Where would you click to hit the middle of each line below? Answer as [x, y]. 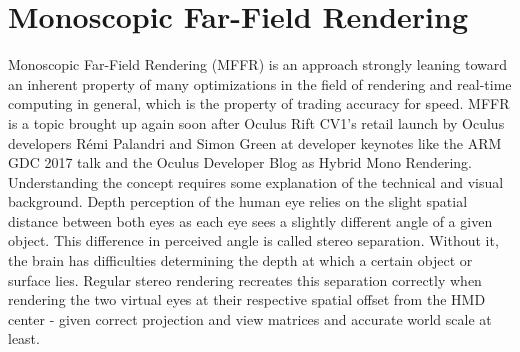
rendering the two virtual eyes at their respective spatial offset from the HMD [247, 299]
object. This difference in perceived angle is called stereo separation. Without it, [253, 240]
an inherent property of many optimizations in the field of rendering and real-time [260, 83]
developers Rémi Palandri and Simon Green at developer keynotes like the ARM [255, 142]
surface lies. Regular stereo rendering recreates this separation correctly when [245, 279]
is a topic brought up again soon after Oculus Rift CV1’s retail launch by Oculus [256, 122]
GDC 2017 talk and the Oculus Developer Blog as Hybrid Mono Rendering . [240, 162]
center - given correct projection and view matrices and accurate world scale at [250, 318]
